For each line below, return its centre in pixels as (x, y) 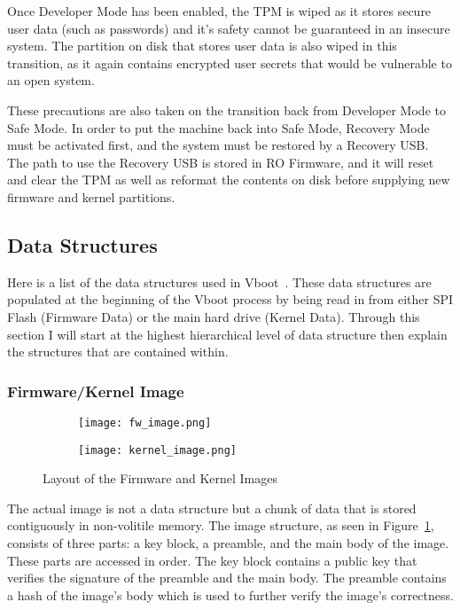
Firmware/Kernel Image (96, 391)
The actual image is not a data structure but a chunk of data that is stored (212, 508)
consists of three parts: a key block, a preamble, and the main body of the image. (228, 543)
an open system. (51, 80)
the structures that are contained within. (118, 352)
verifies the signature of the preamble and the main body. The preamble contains (227, 578)
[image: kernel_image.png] (157, 450)
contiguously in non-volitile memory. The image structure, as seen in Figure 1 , (221, 525)
